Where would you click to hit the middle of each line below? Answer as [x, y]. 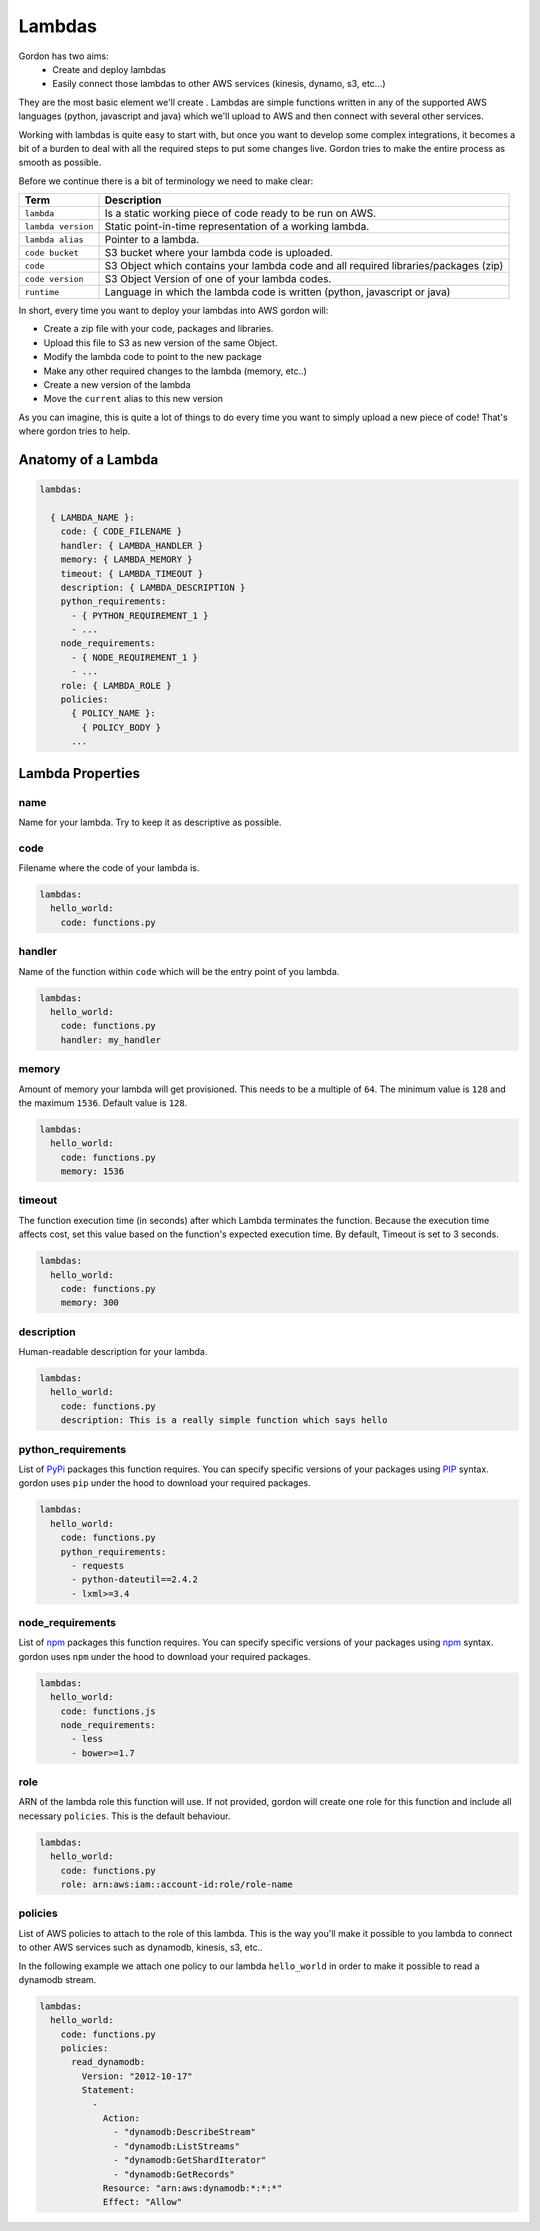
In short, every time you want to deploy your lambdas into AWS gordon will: [173, 311]
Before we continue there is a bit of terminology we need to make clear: [166, 181]
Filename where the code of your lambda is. [109, 868]
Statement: [108, 2090]
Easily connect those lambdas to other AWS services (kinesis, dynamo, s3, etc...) [219, 84]
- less [87, 1739]
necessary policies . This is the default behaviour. [124, 1816]
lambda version [59, 226]
